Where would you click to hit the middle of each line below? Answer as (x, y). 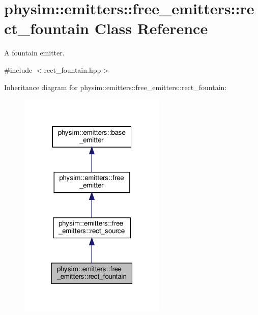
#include (18, 69)
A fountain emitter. (34, 53)
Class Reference (151, 28)
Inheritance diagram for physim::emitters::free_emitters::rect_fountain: (116, 87)
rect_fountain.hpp (73, 69)
